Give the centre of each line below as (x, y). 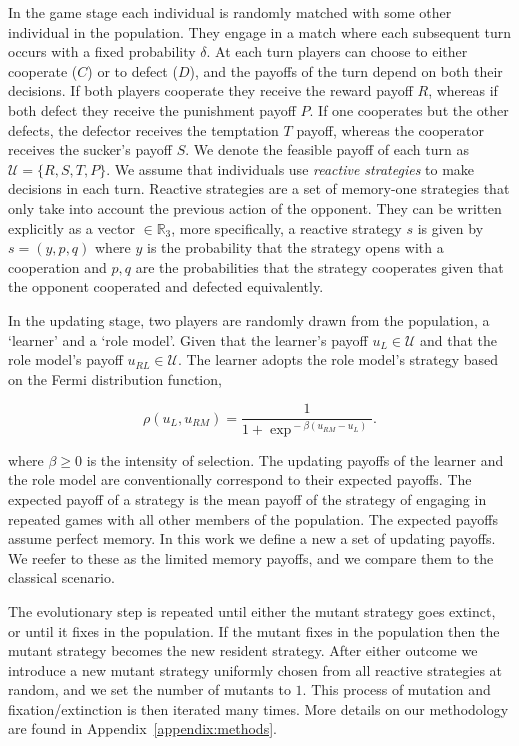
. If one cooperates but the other (409, 109)
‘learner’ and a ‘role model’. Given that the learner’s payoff (188, 339)
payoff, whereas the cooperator (390, 129)
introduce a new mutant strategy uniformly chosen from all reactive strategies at (255, 669)
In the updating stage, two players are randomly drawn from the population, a (249, 319)
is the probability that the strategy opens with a (295, 247)
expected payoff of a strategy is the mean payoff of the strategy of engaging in (247, 498)
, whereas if (463, 90)
